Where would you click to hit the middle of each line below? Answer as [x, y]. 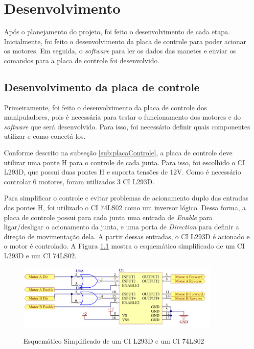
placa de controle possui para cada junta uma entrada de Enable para [108, 217]
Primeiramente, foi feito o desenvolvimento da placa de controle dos [105, 107]
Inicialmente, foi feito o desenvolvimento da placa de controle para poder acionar [125, 41]
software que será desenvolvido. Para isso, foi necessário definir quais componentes [127, 126]
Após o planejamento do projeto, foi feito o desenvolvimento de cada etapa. [117, 32]
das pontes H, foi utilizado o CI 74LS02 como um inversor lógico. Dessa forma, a [125, 208]
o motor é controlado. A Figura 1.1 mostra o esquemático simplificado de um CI [124, 246]
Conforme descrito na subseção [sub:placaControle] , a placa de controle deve [118, 153]
